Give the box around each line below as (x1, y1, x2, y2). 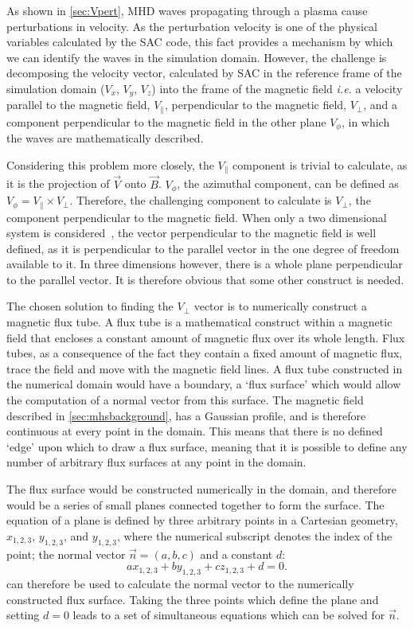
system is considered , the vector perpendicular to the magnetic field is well (6, 224, 377, 241)
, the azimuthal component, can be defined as (177, 175, 399, 192)
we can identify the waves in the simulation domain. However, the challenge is (6, 49, 387, 65)
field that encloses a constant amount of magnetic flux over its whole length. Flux (6, 329, 405, 345)
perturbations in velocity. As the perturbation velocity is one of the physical (6, 18, 378, 34)
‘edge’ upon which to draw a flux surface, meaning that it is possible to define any (6, 438, 408, 454)
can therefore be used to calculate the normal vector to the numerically (6, 575, 354, 591)
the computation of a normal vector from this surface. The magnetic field (6, 392, 364, 408)
